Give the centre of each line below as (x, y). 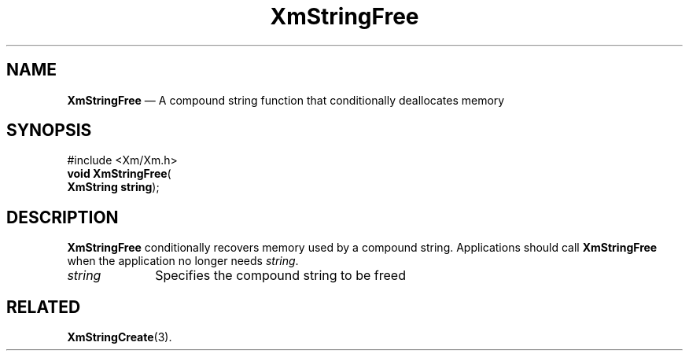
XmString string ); (113, 187)
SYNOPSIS (49, 131)
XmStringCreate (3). (120, 337)
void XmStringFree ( (119, 174)
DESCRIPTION (63, 217)
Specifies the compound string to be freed (280, 276)
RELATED (44, 307)
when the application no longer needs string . (183, 261)
